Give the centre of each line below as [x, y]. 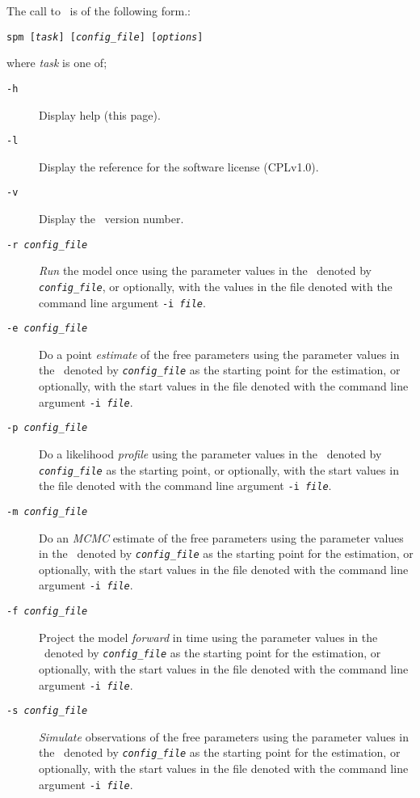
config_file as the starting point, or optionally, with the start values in [219, 469]
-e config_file [47, 329]
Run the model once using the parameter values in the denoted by [205, 270]
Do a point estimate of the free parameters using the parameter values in [219, 354]
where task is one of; [57, 63]
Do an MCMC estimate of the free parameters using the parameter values [221, 537]
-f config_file [47, 612]
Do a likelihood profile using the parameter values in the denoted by [210, 453]
